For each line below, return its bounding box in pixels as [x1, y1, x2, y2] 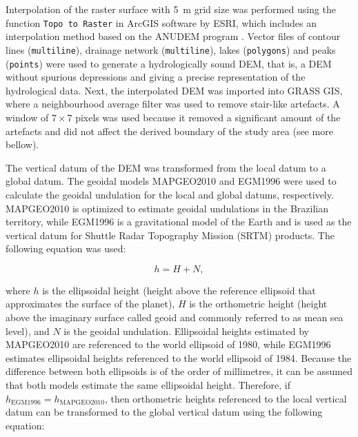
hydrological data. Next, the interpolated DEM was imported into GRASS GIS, [6, 83, 343, 97]
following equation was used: [6, 241, 126, 256]
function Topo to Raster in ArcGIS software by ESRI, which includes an [6, 15, 317, 30]
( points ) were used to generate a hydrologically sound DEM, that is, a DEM [6, 56, 332, 70]
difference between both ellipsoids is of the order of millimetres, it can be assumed [6, 364, 353, 378]
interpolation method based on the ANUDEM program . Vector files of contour [6, 29, 341, 43]
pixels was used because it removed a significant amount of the [75, 110, 341, 124]
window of [6, 110, 49, 124]
